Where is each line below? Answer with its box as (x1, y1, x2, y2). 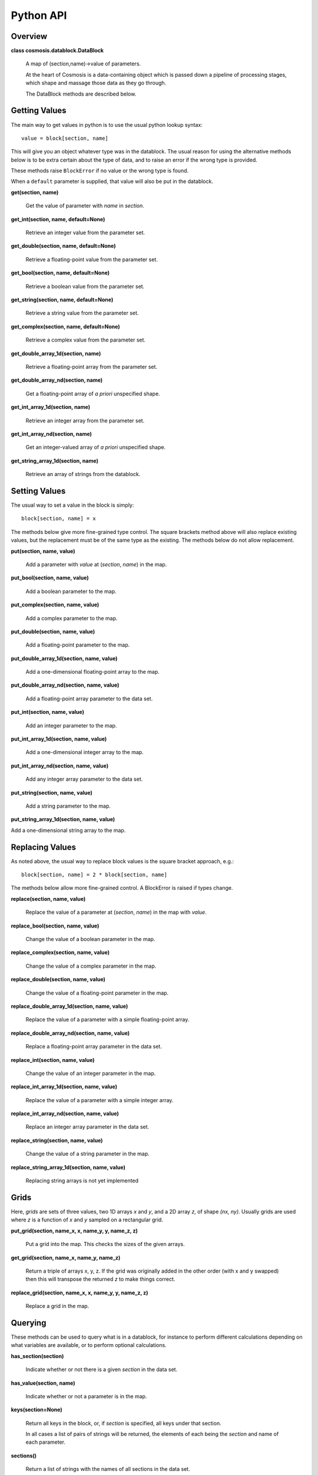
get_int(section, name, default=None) (11, 215, 105, 222)
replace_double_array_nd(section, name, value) (11, 1030, 130, 1037)
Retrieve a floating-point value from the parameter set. (25, 255, 158, 263)
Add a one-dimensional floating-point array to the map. (25, 668, 160, 676)
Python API (11, 9, 67, 22)
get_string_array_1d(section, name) (11, 457, 98, 464)
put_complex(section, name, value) (11, 601, 100, 608)
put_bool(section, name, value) (11, 574, 89, 581)
